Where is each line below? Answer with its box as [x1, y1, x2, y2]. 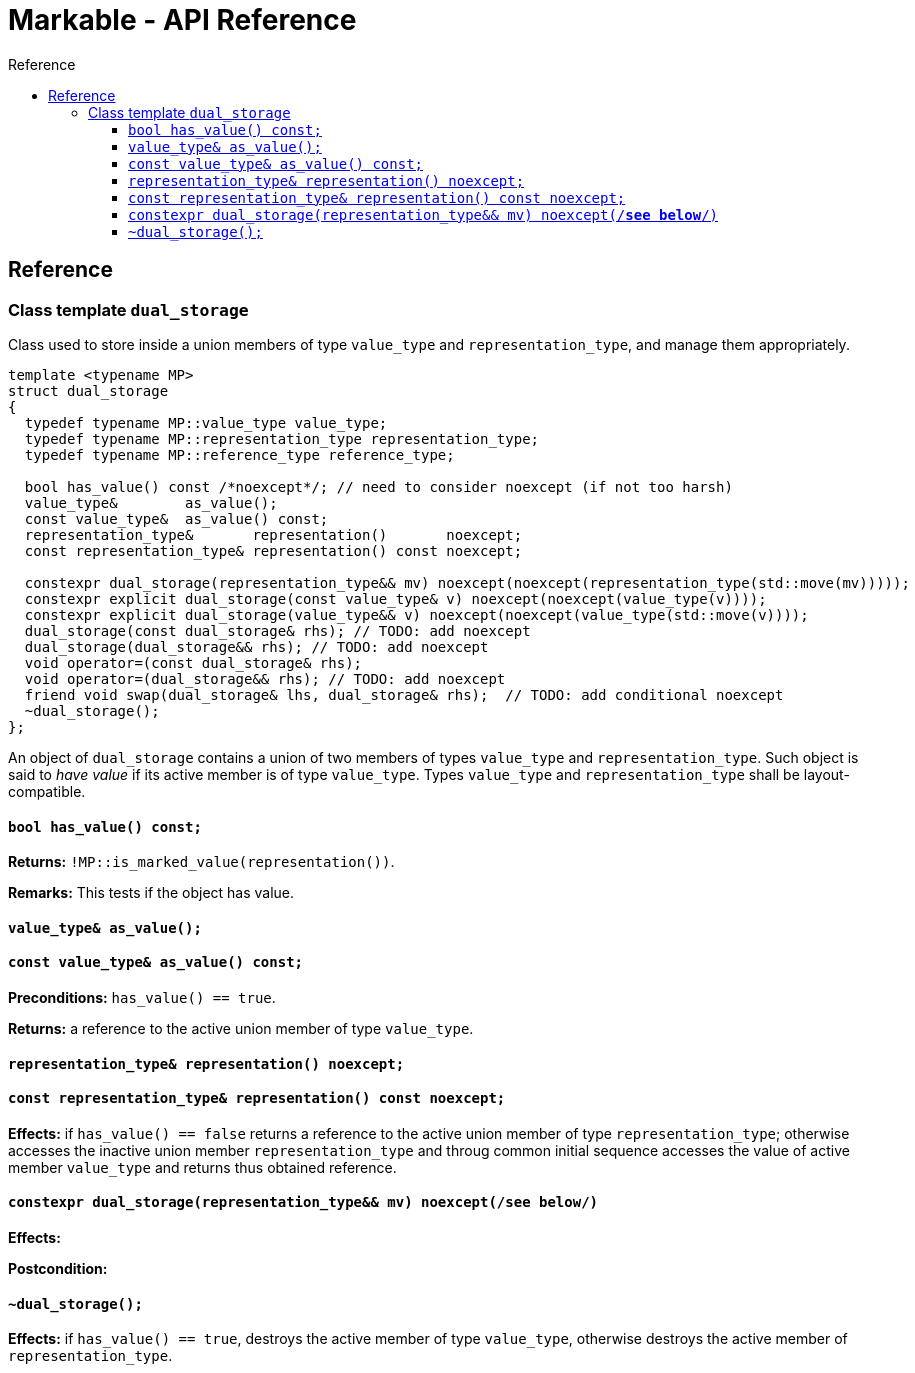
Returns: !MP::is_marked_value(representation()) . [8, 853, 395, 871]
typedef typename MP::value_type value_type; [24, 414, 388, 431]
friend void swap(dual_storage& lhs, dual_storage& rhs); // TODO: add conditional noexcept [24, 686, 784, 703]
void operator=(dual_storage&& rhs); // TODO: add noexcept [24, 670, 506, 687]
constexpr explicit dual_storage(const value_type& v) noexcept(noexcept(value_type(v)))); [24, 590, 767, 607]
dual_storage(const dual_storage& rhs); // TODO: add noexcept [24, 622, 531, 639]
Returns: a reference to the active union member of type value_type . [8, 1020, 474, 1038]
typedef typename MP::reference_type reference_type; [24, 446, 455, 463]
